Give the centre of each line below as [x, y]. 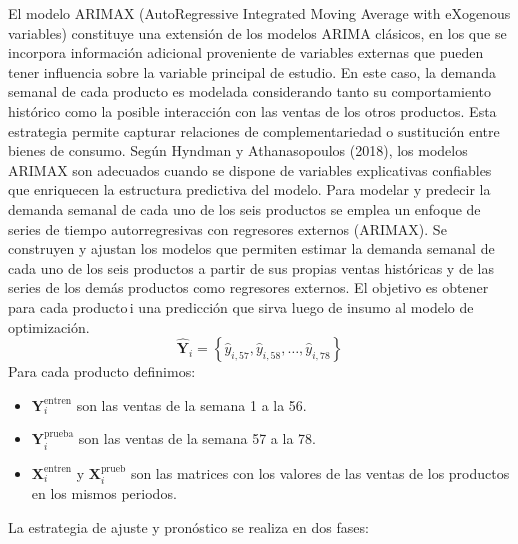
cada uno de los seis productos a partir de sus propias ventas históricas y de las [251, 267]
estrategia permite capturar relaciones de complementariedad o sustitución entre [254, 130]
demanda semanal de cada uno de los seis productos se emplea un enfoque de [244, 208]
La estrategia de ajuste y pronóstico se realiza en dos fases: [188, 526]
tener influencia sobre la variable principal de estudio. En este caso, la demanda [252, 71]
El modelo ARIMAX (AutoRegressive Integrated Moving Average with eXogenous [259, 13]
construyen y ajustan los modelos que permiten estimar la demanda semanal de [251, 248]
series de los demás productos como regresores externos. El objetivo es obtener [248, 287]
